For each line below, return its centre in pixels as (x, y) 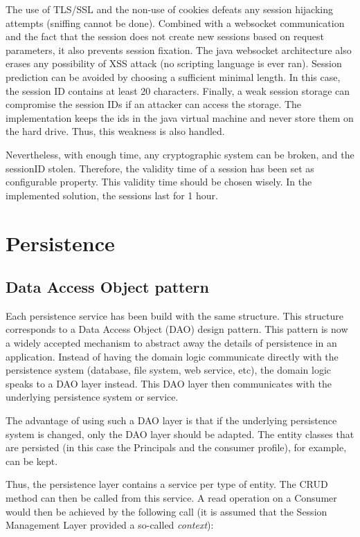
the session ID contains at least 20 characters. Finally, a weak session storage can (178, 90)
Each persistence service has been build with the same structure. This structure (174, 315)
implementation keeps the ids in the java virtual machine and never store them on (180, 117)
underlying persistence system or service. (92, 397)
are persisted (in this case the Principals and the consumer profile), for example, (176, 447)
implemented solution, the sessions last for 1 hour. (112, 195)
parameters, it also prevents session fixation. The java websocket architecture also (179, 49)
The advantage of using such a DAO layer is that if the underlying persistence (171, 420)
